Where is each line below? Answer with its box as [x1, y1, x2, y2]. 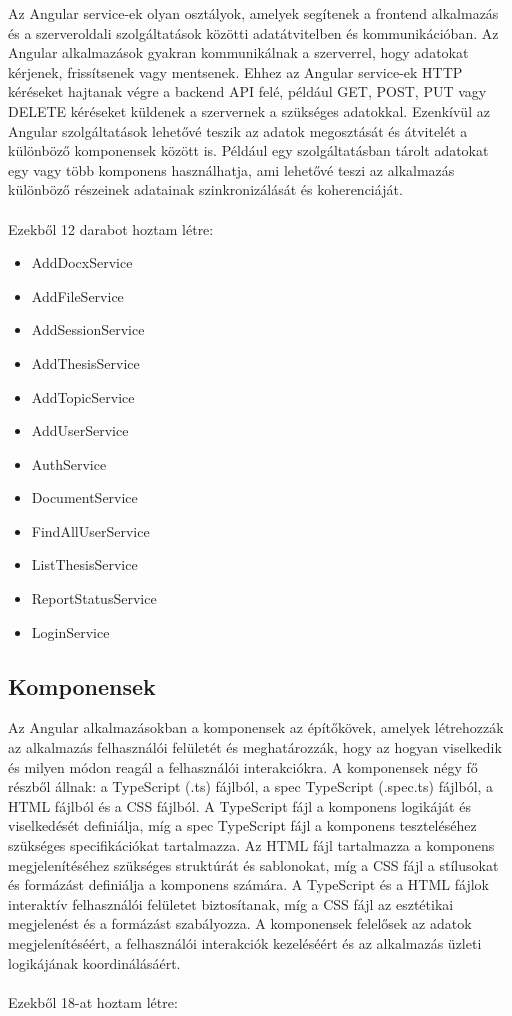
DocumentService [31, 487, 138, 508]
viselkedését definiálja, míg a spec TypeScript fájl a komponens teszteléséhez [8, 815, 477, 836]
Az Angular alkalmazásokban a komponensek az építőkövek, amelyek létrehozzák [8, 717, 504, 738]
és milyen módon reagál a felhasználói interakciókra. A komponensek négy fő [8, 756, 478, 777]
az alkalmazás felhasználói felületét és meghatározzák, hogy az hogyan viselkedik [8, 737, 502, 758]
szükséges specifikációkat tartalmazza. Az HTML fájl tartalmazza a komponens [8, 835, 495, 856]
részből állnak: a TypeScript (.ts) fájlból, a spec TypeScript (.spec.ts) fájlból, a [8, 776, 494, 797]
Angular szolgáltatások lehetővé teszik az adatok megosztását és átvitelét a [8, 120, 468, 141]
